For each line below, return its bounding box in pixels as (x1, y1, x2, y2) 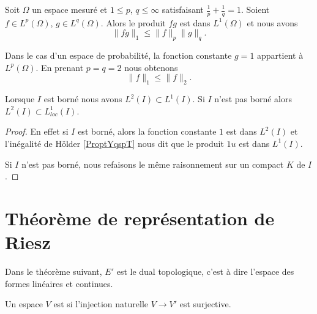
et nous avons (247, 16, 298, 29)
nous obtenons (124, 61, 178, 73)
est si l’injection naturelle (53, 297, 148, 310)
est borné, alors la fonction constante (78, 125, 217, 138)
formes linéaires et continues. (5, 277, 113, 290)
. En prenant (35, 61, 84, 73)
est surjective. (179, 297, 231, 310)
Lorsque (5, 92, 35, 105)
